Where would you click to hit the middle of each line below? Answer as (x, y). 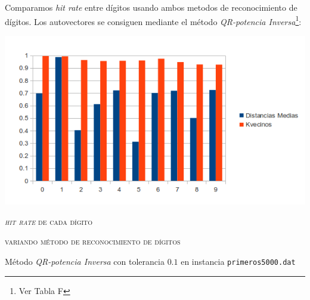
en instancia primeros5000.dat (238, 261)
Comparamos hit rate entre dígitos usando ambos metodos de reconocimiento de (151, 7)
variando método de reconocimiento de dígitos (93, 241)
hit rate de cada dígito (49, 221)
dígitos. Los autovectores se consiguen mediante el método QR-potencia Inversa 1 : (153, 20)
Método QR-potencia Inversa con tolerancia (85, 261)
